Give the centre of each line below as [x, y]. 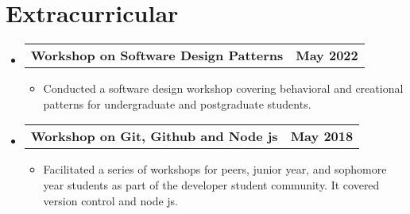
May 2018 [322, 136]
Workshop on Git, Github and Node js [154, 136]
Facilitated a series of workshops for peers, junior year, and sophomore [215, 169]
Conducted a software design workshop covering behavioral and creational [223, 88]
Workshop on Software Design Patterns [157, 55]
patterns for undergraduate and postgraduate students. [177, 103]
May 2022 [327, 55]
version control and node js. [111, 200]
